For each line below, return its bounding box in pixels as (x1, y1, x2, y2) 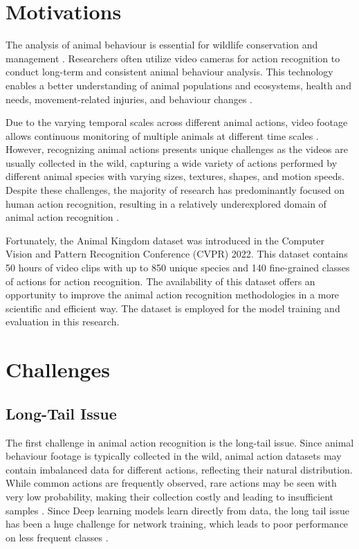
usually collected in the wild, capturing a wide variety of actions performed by (6, 155, 338, 170)
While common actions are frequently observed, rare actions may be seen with (6, 476, 337, 490)
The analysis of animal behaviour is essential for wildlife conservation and (6, 37, 318, 52)
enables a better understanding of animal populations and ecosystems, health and (6, 78, 351, 92)
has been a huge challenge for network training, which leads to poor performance (6, 516, 349, 531)
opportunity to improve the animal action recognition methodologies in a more (6, 287, 340, 302)
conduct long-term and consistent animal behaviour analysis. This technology (6, 64, 333, 79)
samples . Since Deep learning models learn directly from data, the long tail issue (6, 503, 349, 517)
